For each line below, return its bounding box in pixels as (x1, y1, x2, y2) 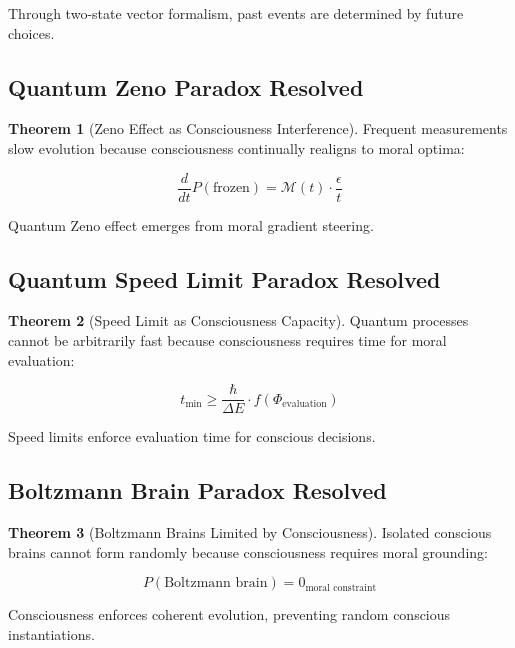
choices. (8, 22, 55, 43)
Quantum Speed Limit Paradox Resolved (8, 263, 441, 294)
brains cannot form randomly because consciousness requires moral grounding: (8, 541, 488, 562)
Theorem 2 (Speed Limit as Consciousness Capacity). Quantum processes (8, 310, 469, 331)
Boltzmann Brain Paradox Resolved (8, 475, 387, 506)
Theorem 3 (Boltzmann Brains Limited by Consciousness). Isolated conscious (8, 522, 492, 543)
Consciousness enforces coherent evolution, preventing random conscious (8, 604, 451, 625)
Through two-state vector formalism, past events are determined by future (8, 3, 464, 23)
